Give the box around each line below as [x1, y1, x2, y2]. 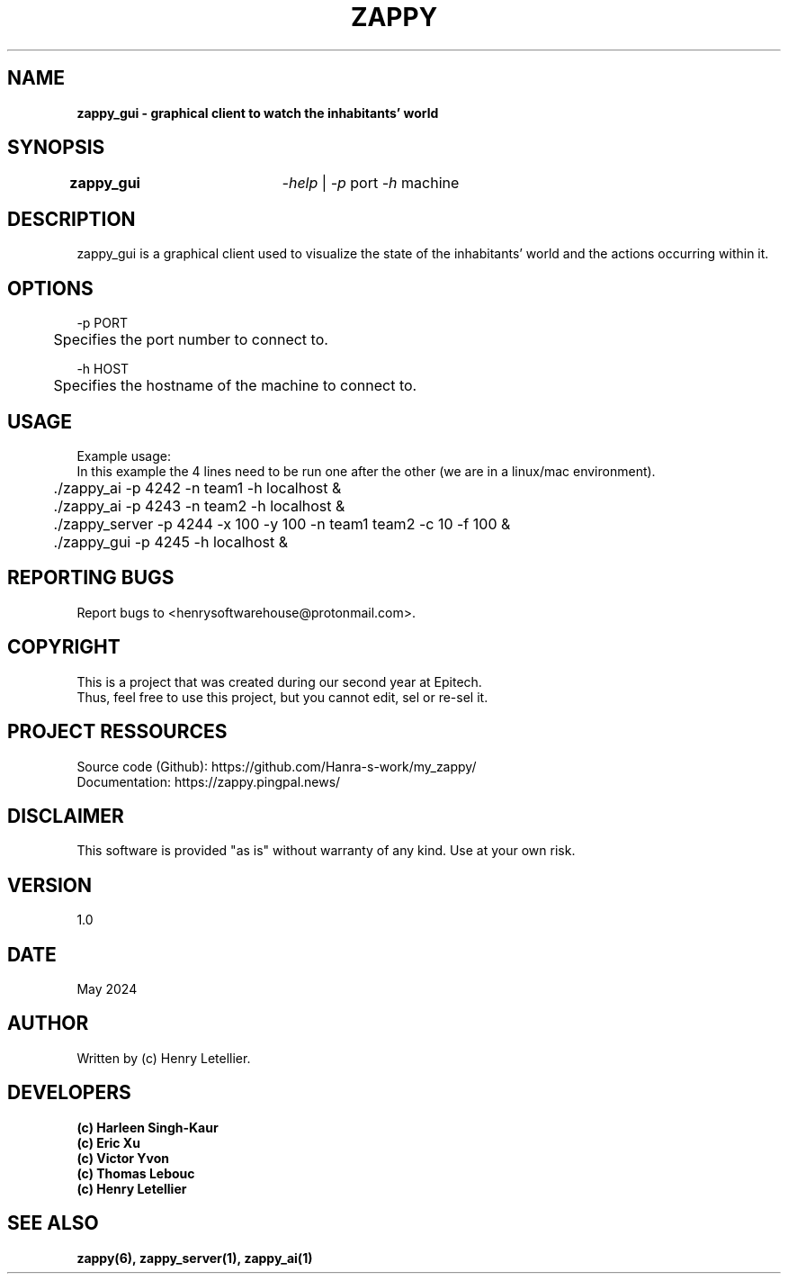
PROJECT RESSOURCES [7, 720, 228, 744]
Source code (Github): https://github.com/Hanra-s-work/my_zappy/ [76, 758, 477, 774]
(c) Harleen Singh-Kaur [76, 1119, 219, 1135]
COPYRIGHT [7, 636, 121, 659]
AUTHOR [7, 1012, 89, 1035]
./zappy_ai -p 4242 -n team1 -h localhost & [53, 478, 342, 497]
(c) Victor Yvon [76, 1150, 169, 1166]
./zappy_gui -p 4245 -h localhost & [53, 532, 289, 551]
